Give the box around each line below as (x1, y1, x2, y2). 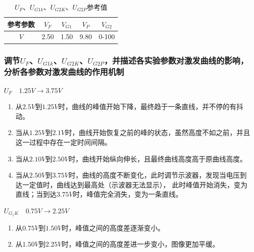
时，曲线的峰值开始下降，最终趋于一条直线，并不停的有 (58, 101, 236, 112)
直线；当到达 (15, 189, 57, 199)
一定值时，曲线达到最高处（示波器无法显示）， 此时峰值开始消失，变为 (22, 179, 248, 189)
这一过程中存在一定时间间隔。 (15, 137, 112, 147)
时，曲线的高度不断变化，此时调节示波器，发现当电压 (68, 170, 240, 180)
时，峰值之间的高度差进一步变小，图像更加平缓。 (61, 239, 219, 249)
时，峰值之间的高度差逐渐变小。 (61, 222, 164, 232)
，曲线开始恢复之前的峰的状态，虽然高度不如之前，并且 (71, 127, 250, 137)
